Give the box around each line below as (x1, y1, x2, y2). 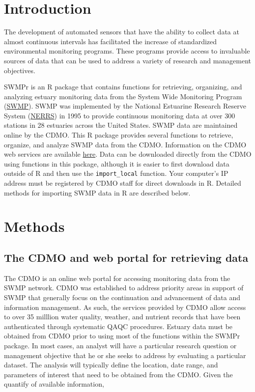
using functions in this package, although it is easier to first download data (4, 158, 229, 168)
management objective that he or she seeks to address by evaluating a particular (4, 350, 246, 360)
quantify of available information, (4, 379, 104, 389)
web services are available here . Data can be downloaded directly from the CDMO (4, 149, 252, 159)
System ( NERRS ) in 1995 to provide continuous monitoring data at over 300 (4, 110, 235, 120)
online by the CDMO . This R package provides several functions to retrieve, (4, 130, 233, 140)
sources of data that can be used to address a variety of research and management (4, 55, 252, 65)
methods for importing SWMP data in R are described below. (4, 187, 191, 197)
